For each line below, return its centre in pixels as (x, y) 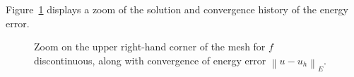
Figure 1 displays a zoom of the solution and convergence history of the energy (177, 9)
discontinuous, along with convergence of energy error (150, 60)
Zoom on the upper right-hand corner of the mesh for (150, 47)
